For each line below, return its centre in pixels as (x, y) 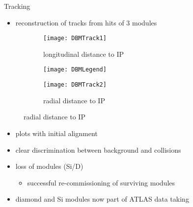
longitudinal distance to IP (84, 54)
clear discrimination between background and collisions (98, 149)
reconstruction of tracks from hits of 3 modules (86, 22)
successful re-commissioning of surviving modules (101, 182)
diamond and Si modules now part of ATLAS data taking (102, 199)
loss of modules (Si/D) (49, 166)
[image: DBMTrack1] (75, 38)
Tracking (17, 6)
